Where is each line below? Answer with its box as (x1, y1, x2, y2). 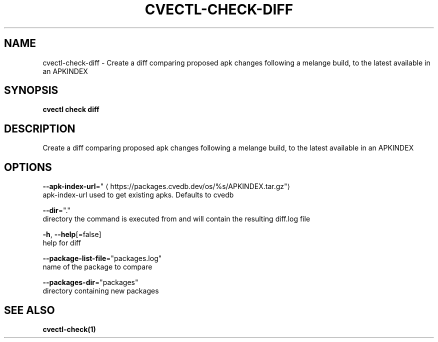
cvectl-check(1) (42, 324, 96, 333)
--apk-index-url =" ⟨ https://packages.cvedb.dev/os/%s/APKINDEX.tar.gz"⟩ (42, 182, 290, 191)
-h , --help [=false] (42, 230, 101, 239)
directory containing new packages (42, 286, 159, 295)
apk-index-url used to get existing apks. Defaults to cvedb (42, 190, 234, 199)
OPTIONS (4, 160, 52, 173)
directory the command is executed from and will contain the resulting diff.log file (42, 214, 310, 223)
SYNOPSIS (4, 84, 58, 97)
